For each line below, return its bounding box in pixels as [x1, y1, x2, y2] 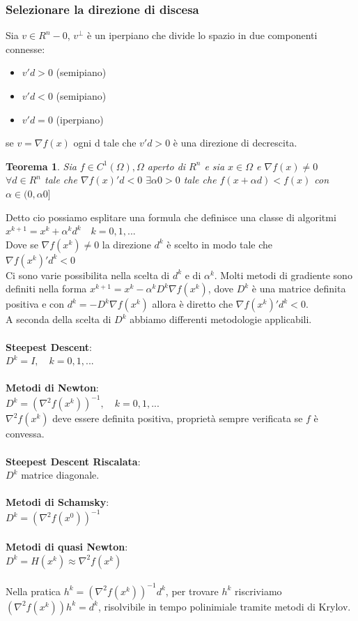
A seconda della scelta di [6, 312, 111, 327]
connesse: [6, 41, 45, 56]
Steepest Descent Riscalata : [6, 454, 141, 468]
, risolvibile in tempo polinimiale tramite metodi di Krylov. [98, 599, 351, 613]
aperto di [147, 158, 186, 173]
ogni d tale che [73, 135, 137, 150]
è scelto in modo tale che [166, 237, 273, 251]
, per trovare [165, 583, 219, 598]
